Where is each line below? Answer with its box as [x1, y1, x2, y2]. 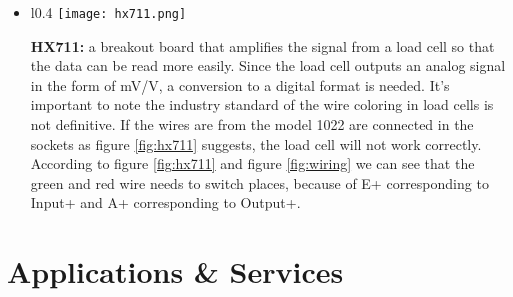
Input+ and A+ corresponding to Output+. [30, 192, 301, 213]
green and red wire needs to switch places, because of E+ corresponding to [30, 172, 489, 193]
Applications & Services [7, 251, 344, 292]
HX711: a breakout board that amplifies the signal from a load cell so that [30, 35, 495, 56]
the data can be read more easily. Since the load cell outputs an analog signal [30, 55, 506, 76]
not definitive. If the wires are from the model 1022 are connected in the [30, 114, 474, 135]
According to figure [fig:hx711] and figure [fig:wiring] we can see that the [30, 153, 475, 174]
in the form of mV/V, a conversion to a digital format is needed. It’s [30, 74, 450, 95]
